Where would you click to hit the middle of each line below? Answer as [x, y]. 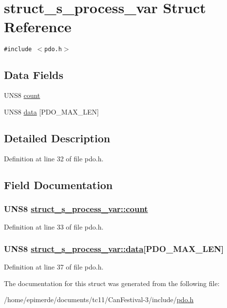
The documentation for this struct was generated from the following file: [112, 283]
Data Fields [34, 75]
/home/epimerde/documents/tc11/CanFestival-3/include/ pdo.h [99, 299]
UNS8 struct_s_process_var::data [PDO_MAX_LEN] [114, 248]
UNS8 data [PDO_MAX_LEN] [51, 111]
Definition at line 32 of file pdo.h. [54, 158]
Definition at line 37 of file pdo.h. [54, 266]
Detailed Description [57, 138]
